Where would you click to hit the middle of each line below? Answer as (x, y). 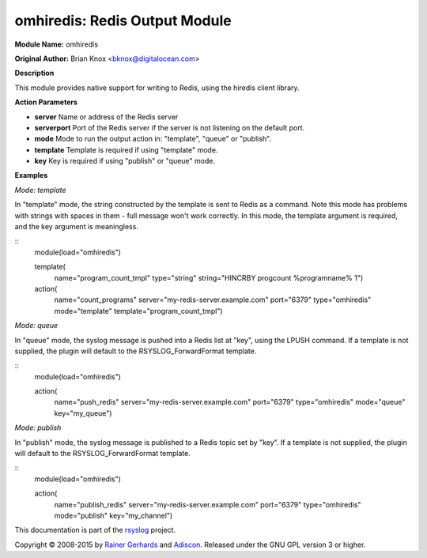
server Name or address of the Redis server (106, 117)
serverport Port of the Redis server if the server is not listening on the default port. (170, 127)
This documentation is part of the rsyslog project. (95, 530)
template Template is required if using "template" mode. (126, 149)
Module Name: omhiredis (57, 44)
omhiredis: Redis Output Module (123, 21)
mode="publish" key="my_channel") (113, 515)
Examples (31, 175)
